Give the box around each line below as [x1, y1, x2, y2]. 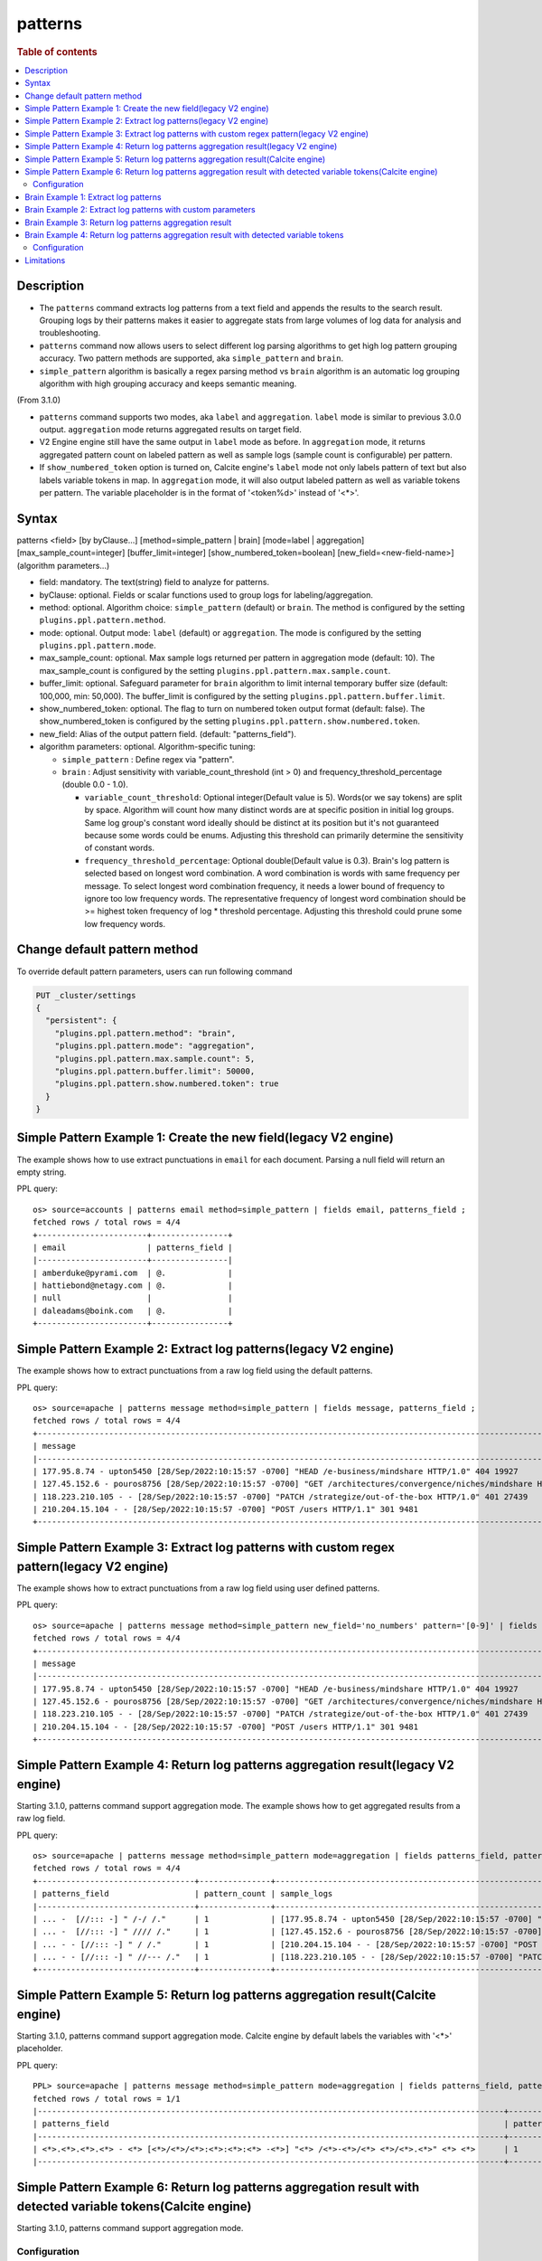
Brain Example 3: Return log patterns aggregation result [24, 217, 232, 228]
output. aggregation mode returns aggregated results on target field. [39, 424, 302, 435]
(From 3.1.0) [16, 394, 61, 406]
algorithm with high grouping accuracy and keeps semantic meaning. [39, 378, 297, 389]
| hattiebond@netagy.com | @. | [33, 1281, 234, 1291]
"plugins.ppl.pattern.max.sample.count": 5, [54, 1054, 256, 1064]
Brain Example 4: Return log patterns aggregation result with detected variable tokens [24, 229, 344, 240]
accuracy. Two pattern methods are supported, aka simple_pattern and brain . [39, 353, 343, 364]
